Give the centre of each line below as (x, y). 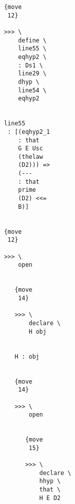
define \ (32, 40)
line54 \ (32, 90)
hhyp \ (50, 481)
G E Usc (30, 149)
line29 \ (32, 74)
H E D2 (50, 498)
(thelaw (30, 157)
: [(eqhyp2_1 (29, 132)
